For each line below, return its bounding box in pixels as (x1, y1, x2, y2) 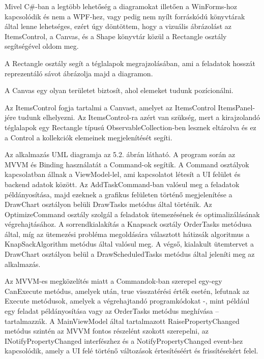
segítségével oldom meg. (5, 41, 79, 51)
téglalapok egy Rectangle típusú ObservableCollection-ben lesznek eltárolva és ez (5, 122, 256, 132)
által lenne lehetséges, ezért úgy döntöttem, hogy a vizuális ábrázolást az (5, 21, 232, 32)
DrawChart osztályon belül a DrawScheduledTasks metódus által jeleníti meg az (5, 249, 255, 259)
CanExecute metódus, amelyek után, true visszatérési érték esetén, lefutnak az (5, 285, 249, 296)
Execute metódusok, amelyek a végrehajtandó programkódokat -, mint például (5, 295, 250, 306)
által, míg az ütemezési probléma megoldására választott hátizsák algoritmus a (5, 228, 250, 239)
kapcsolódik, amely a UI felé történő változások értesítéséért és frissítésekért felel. (5, 345, 258, 356)
